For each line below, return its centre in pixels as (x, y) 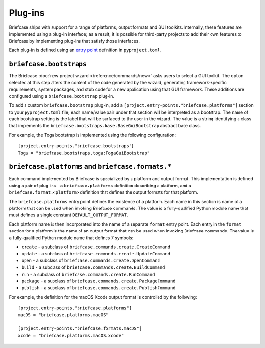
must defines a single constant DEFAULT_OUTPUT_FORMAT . (68, 215)
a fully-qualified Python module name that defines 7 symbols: (71, 238)
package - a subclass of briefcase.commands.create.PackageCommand (99, 281)
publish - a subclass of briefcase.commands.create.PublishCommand (99, 288)
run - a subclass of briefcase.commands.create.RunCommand (88, 274)
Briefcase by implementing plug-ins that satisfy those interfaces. (74, 41)
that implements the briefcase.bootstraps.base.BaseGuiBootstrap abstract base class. (105, 126)
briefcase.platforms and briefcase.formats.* (90, 167)
